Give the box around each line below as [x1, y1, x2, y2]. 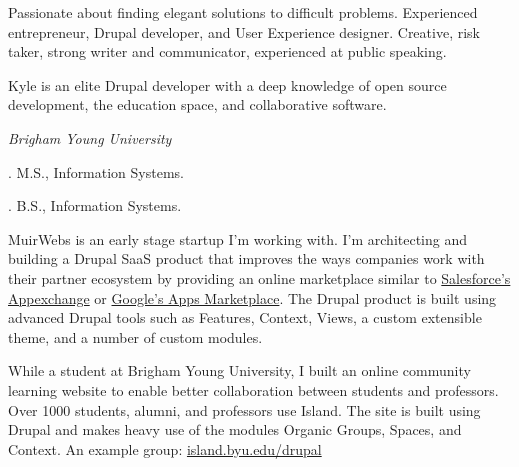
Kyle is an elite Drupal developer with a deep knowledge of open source [8, 74, 447, 95]
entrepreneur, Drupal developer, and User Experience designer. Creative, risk [8, 21, 480, 42]
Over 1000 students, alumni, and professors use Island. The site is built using [8, 399, 481, 420]
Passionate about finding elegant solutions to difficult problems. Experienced [8, 2, 478, 22]
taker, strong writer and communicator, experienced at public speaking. [8, 41, 447, 62]
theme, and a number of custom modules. [8, 326, 263, 347]
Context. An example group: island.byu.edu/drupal [8, 438, 322, 459]
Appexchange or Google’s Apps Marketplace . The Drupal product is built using [8, 287, 497, 308]
